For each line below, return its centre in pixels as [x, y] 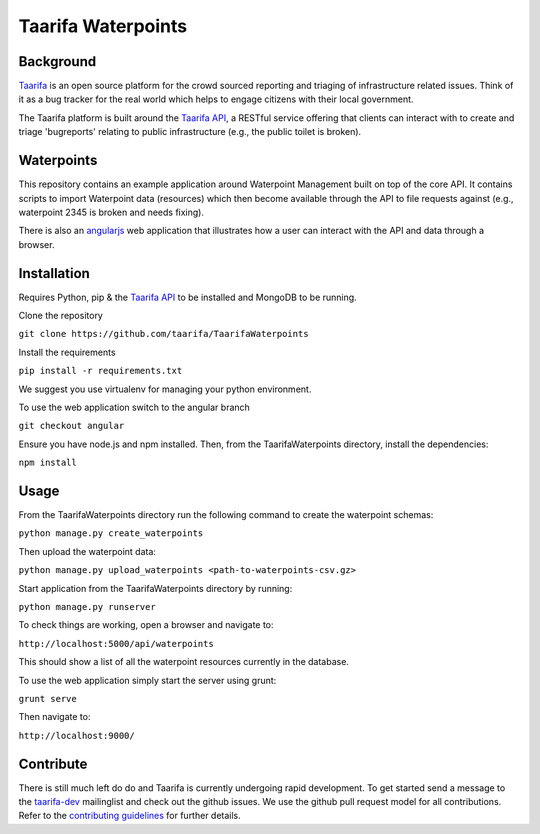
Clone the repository [61, 315]
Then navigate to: [54, 717]
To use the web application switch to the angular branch [134, 407]
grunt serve [47, 698]
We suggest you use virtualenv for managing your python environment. [165, 389]
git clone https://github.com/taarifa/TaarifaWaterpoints [163, 334]
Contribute [53, 763]
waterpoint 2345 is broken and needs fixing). [111, 212]
